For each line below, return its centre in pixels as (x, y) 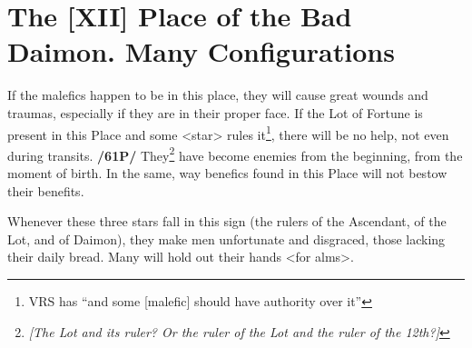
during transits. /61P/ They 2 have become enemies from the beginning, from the (235, 154)
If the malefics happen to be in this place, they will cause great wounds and (218, 95)
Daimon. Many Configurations (201, 51)
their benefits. (46, 190)
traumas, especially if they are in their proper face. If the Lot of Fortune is (215, 112)
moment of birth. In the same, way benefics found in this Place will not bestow (227, 173)
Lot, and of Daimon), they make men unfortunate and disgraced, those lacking (226, 239)
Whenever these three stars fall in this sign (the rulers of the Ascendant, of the (227, 221)
